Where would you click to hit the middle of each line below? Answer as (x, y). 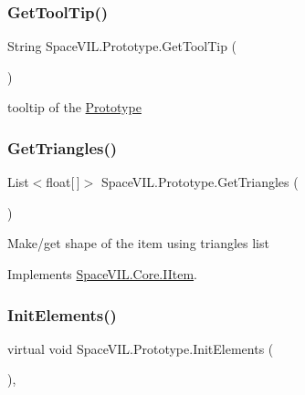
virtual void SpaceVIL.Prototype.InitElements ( (141, 348)
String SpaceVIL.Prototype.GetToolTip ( (122, 46)
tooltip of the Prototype (74, 107)
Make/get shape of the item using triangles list (138, 243)
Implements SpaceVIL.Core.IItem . (102, 274)
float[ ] (63, 182)
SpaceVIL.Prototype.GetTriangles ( (200, 182)
